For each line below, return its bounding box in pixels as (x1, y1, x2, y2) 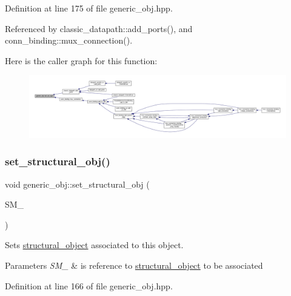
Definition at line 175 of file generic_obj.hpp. (5, 2, 173, 14)
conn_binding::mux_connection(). (5, 34, 133, 47)
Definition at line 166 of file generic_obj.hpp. (5, 279, 173, 292)
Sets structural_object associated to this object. (5, 238, 184, 251)
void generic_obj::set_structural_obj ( (5, 177, 150, 190)
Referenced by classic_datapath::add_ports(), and (5, 22, 193, 35)
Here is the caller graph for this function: (5, 54, 158, 67)
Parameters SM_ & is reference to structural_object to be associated (5, 259, 263, 272)
